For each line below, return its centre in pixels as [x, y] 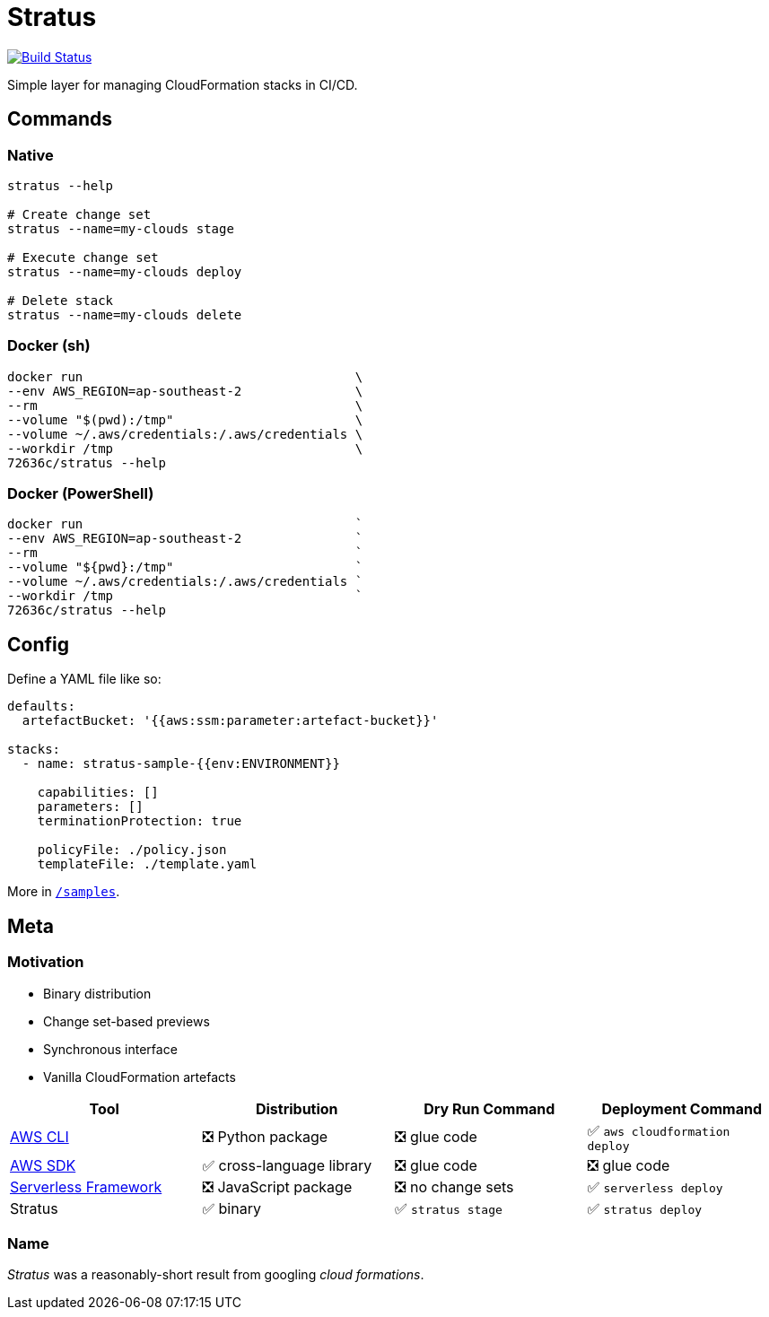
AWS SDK [43, 1165]
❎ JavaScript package [277, 1186]
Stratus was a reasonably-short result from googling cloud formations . [216, 1275]
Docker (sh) [49, 346]
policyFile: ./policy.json [132, 850]
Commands [60, 119]
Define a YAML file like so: [84, 679]
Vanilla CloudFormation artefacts [140, 1077]
